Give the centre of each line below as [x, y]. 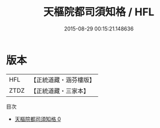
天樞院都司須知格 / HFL [99, 12]
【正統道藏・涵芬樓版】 [63, 80]
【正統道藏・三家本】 [60, 90]
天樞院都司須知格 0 [38, 119]
